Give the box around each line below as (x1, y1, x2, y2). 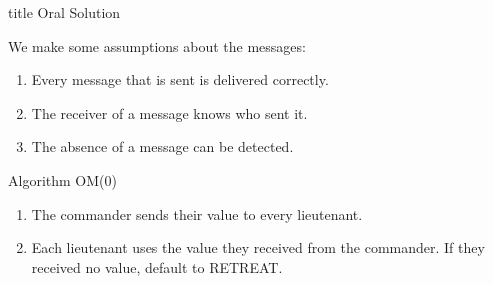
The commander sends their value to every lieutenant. (31, 203, 363, 224)
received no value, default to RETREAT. (31, 256, 283, 277)
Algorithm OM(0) (8, 169, 117, 190)
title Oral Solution (8, 2, 121, 22)
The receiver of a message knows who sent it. (31, 102, 308, 123)
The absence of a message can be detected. (31, 136, 294, 157)
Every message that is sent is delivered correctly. (31, 69, 329, 90)
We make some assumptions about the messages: (8, 35, 306, 56)
